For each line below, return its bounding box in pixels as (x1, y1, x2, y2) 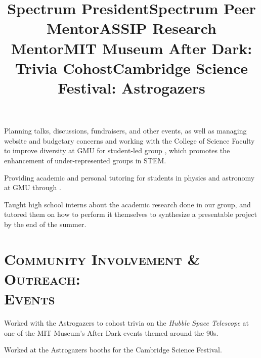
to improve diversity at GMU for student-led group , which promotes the (4, 145, 230, 156)
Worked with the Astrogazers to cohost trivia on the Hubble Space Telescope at (4, 317, 249, 328)
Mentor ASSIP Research (47, 18, 216, 38)
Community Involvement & (4, 248, 200, 269)
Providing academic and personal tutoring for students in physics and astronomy (4, 172, 255, 183)
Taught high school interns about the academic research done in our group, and (4, 199, 251, 209)
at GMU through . (4, 182, 61, 193)
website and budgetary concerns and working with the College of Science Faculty (4, 135, 255, 146)
